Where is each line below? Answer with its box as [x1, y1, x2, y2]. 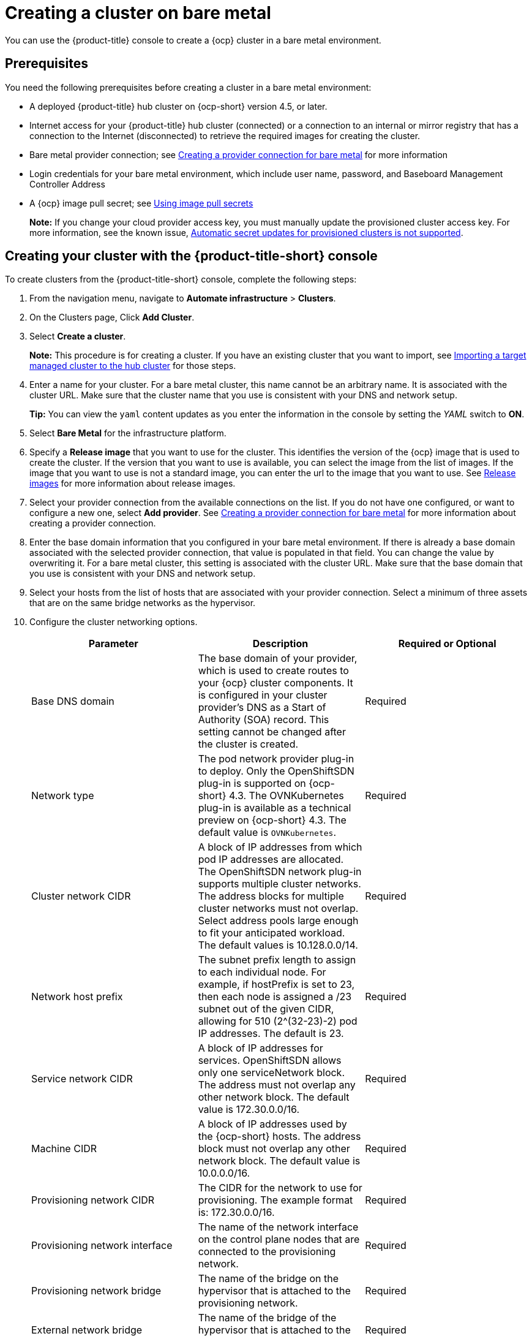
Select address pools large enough [198, 914, 359, 927]
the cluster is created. [198, 738, 299, 751]
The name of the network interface [198, 1221, 359, 1234]
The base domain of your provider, [198, 652, 358, 665]
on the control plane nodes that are [198, 1233, 360, 1246]
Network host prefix [31, 990, 123, 1003]
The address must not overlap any [198, 1079, 356, 1091]
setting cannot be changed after [198, 726, 346, 738]
